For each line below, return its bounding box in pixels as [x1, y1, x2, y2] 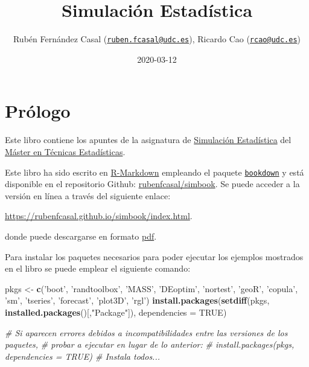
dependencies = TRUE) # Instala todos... [5, 349, 160, 362]
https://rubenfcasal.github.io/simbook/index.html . [5, 209, 193, 222]
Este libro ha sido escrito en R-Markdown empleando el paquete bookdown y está [5, 165, 304, 178]
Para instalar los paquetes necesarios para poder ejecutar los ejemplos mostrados [5, 250, 304, 263]
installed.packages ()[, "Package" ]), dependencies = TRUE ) [5, 305, 227, 318]
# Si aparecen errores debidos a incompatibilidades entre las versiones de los [5, 326, 288, 339]
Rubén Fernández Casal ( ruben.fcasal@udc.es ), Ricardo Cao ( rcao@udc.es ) [13, 33, 301, 45]
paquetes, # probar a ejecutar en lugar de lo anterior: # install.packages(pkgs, [5, 338, 295, 351]
